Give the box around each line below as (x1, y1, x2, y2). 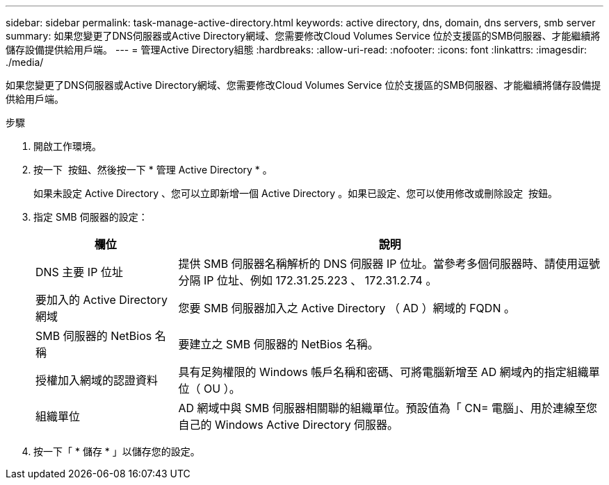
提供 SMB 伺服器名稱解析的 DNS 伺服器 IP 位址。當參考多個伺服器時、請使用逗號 (178, 257, 601, 271)
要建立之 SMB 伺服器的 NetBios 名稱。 (178, 337, 379, 351)
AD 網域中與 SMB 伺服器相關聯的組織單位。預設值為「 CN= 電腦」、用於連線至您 (178, 401, 598, 415)
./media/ (6, 56, 44, 68)
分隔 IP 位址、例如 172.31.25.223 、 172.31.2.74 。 (178, 273, 437, 287)
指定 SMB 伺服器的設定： (33, 211, 148, 223)
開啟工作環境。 (33, 140, 101, 152)
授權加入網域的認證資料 (35, 373, 159, 387)
